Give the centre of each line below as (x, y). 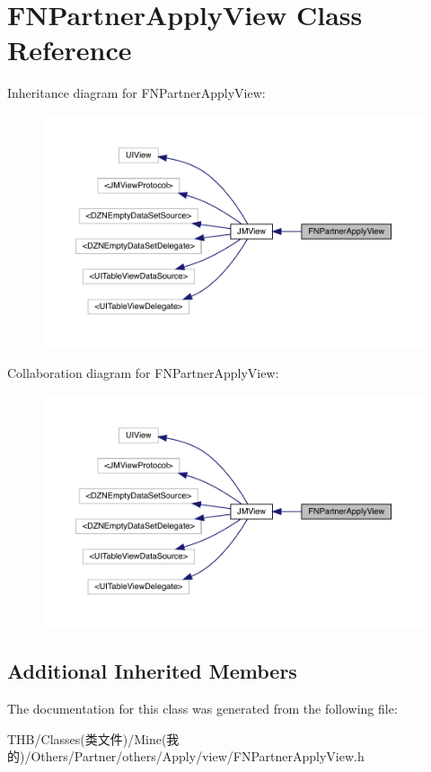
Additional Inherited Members (152, 671)
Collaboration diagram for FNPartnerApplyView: (143, 373)
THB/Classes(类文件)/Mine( (87, 738)
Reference (70, 50)
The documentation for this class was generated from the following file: (202, 709)
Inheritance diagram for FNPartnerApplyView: (136, 93)
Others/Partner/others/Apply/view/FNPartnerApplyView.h (198, 756)
